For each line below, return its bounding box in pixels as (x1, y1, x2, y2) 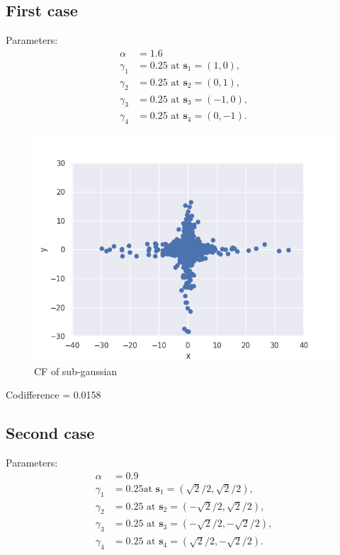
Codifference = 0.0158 (6, 387, 101, 402)
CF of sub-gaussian (34, 363, 118, 378)
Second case (6, 422, 95, 444)
